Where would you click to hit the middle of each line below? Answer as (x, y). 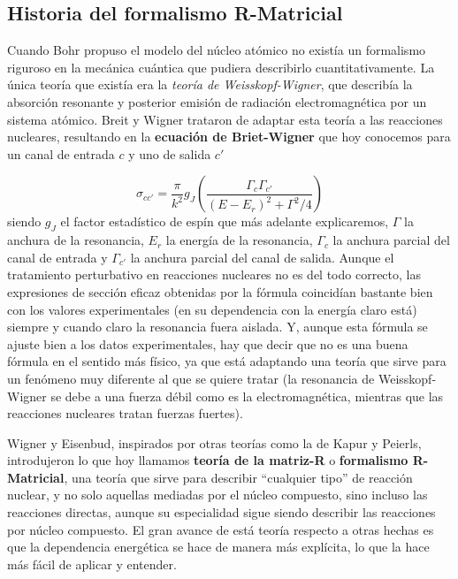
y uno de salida (170, 153)
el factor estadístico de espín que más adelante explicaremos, (225, 221)
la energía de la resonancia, (239, 240)
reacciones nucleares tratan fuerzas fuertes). (125, 413)
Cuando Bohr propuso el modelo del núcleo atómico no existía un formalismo (217, 50)
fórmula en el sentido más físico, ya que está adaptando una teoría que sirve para (227, 361)
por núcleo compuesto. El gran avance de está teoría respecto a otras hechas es (221, 529)
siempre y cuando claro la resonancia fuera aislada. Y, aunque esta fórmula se (218, 327)
